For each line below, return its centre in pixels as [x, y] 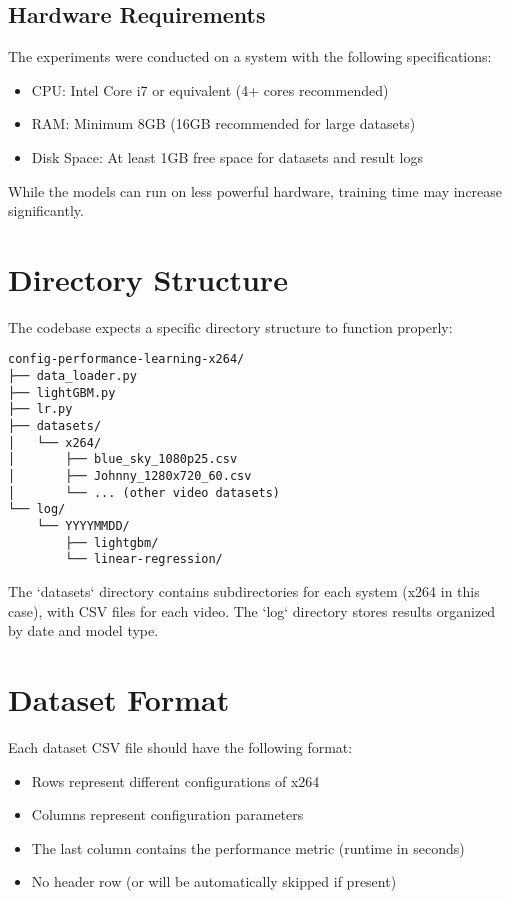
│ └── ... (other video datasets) [144, 492]
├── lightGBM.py [62, 392]
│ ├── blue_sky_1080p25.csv [123, 459]
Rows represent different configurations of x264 [175, 780]
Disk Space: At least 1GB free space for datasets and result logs [227, 156]
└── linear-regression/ [144, 559]
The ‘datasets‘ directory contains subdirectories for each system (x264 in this [244, 591]
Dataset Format [119, 698]
